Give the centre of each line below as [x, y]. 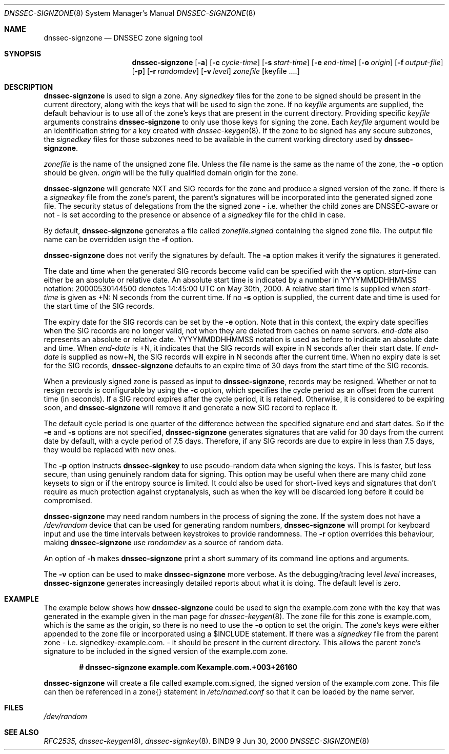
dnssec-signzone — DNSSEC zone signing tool [123, 38]
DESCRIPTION [29, 87]
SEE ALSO [22, 732]
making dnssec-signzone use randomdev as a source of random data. [164, 542]
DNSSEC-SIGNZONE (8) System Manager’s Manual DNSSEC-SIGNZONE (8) [130, 13]
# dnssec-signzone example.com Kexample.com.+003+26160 [188, 667]
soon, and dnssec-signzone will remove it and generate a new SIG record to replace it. [191, 408]
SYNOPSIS [23, 54]
